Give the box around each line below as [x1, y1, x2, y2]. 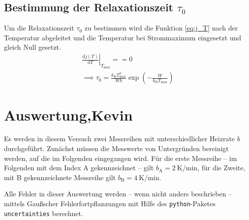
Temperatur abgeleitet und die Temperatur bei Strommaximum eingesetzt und [4, 32, 242, 42]
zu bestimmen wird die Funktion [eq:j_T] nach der [84, 23, 238, 33]
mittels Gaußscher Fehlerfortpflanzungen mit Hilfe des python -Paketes [4, 198, 216, 208]
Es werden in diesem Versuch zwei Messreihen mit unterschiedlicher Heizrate [4, 133, 235, 144]
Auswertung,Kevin [4, 105, 133, 125]
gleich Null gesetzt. [4, 42, 61, 52]
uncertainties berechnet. [4, 208, 83, 218]
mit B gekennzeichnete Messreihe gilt [4, 172, 116, 182]
